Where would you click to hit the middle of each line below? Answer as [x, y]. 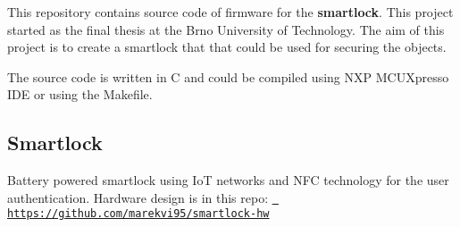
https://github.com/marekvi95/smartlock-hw [138, 214]
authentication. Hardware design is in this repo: [138, 197]
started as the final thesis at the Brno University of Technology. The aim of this [226, 29]
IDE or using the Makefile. [80, 94]
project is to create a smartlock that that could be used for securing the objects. [227, 47]
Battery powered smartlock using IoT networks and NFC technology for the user [228, 180]
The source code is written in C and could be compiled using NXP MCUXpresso [228, 76]
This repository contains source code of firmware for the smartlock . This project [230, 12]
